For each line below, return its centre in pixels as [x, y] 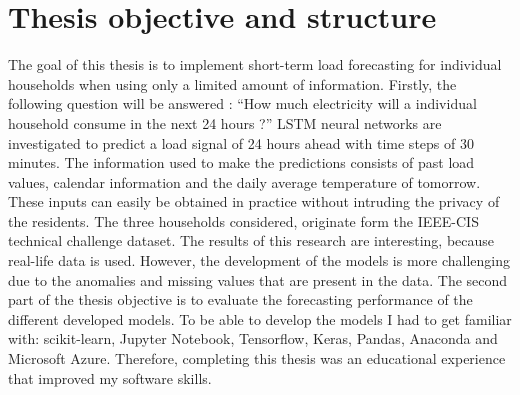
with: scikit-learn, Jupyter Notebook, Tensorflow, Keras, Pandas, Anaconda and [253, 338]
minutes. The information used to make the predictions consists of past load [241, 162]
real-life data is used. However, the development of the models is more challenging [259, 260]
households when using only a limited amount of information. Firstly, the [232, 83]
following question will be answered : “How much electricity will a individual [242, 103]
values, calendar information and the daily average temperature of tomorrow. [244, 181]
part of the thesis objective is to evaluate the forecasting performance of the [240, 299]
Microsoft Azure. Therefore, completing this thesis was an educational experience [257, 358]
